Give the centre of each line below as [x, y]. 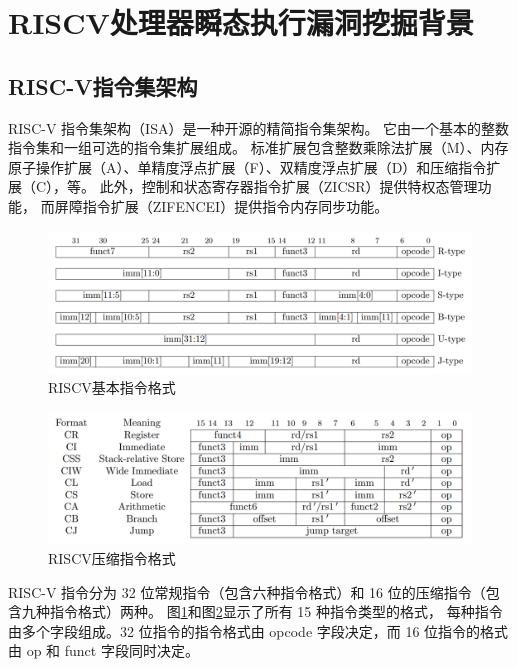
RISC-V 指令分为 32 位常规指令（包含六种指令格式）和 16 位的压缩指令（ [247, 591]
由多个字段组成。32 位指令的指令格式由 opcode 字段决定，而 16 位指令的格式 [258, 630]
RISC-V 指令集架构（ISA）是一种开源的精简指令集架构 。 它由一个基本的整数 [259, 127]
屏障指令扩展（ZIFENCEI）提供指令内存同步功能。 [221, 205]
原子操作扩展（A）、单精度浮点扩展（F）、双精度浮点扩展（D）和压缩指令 [247, 166]
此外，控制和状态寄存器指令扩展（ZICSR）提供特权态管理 [288, 186]
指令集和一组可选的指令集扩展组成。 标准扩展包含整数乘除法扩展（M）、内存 [258, 147]
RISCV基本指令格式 [112, 387]
